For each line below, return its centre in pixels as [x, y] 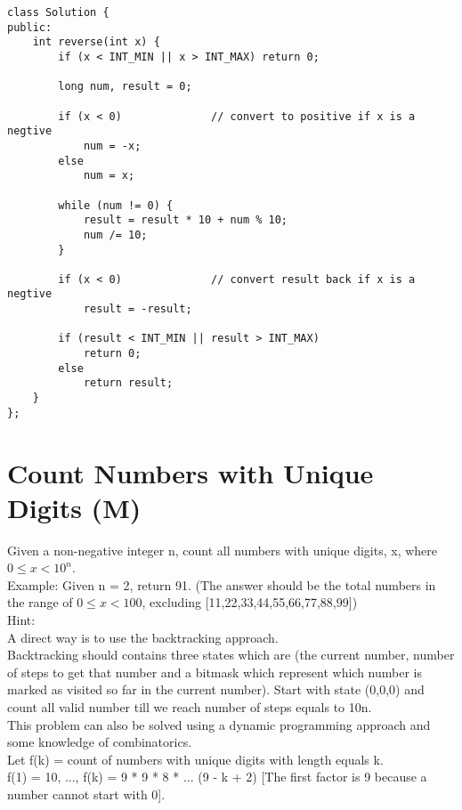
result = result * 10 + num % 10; [185, 220]
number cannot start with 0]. [86, 794]
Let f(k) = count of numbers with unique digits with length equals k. [195, 759]
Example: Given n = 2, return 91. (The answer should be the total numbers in [222, 584]
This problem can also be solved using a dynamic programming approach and [219, 724]
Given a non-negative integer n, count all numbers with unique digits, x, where [222, 550]
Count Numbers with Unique [190, 472]
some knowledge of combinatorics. [100, 742]
